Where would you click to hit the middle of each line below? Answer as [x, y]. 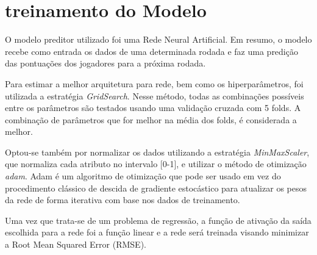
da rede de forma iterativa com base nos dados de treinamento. [123, 200]
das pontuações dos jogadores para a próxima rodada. [105, 63]
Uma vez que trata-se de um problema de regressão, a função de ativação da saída [158, 220]
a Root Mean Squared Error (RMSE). [76, 244]
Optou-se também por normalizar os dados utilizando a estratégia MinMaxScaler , [157, 152]
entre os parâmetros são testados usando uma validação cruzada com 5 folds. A [153, 108]
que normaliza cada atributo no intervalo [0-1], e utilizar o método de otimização [156, 164]
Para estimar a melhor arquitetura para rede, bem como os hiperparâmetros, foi [154, 83]
